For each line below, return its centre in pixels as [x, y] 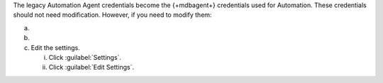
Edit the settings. [56, 47]
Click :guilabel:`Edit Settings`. [91, 68]
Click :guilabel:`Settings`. [85, 57]
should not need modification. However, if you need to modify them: [112, 15]
